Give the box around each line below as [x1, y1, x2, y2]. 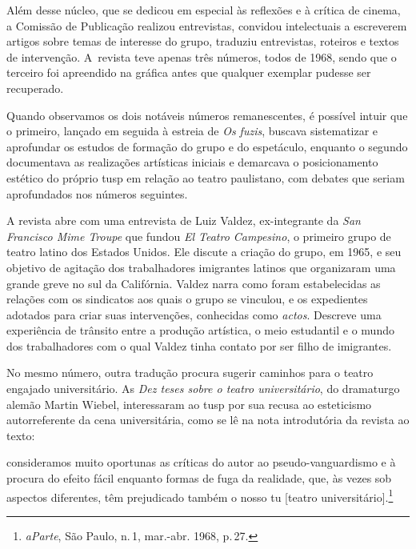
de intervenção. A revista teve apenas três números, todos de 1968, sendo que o [6, 48, 397, 65]
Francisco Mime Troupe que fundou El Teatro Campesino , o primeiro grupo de [6, 227, 391, 244]
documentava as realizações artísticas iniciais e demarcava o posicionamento [6, 154, 378, 170]
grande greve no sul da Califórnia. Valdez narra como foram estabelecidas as [6, 274, 381, 291]
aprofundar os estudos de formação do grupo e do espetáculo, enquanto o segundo [6, 138, 408, 154]
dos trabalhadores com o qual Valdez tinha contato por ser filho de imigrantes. [6, 337, 392, 354]
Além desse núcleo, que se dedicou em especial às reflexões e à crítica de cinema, [6, 2, 401, 18]
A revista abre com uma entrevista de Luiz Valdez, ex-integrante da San [6, 212, 361, 229]
